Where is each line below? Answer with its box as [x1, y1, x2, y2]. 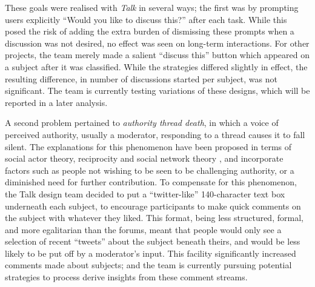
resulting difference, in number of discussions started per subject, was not [5, 72, 277, 85]
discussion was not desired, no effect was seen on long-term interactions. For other [5, 36, 310, 49]
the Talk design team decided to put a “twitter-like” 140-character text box [5, 187, 285, 200]
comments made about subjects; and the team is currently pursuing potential [5, 259, 292, 271]
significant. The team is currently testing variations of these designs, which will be [5, 84, 310, 97]
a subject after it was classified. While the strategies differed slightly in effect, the [5, 60, 308, 73]
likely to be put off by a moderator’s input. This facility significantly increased [5, 246, 296, 259]
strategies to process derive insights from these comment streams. [5, 271, 248, 283]
